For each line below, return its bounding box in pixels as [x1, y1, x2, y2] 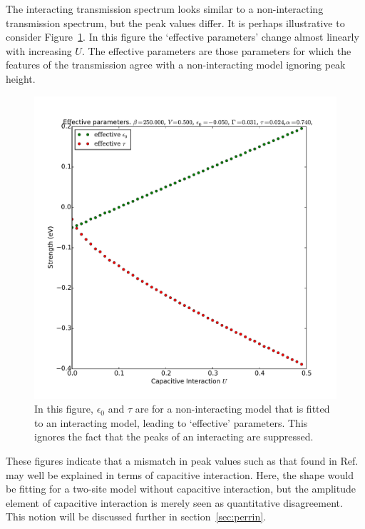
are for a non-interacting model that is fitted [135, 401, 330, 416]
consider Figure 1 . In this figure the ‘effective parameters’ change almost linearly [6, 29, 359, 44]
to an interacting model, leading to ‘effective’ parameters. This [34, 415, 308, 430]
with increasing [6, 43, 72, 58]
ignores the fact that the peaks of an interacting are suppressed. [34, 429, 314, 444]
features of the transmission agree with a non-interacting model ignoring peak [6, 57, 346, 72]
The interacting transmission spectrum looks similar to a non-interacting [6, 1, 324, 16]
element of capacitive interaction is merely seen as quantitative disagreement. [6, 495, 343, 510]
